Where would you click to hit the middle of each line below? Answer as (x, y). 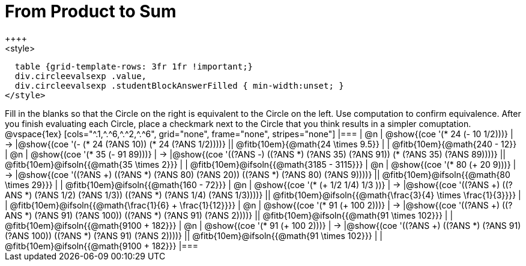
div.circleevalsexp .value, (81, 76)
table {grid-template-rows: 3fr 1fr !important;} (134, 66)
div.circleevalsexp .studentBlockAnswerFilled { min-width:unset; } (179, 85)
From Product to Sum (91, 11)
